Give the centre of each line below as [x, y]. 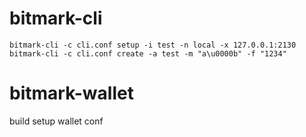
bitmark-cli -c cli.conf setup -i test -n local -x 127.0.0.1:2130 [153, 45]
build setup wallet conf [56, 121]
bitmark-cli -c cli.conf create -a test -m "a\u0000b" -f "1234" [148, 53]
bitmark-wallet [71, 93]
